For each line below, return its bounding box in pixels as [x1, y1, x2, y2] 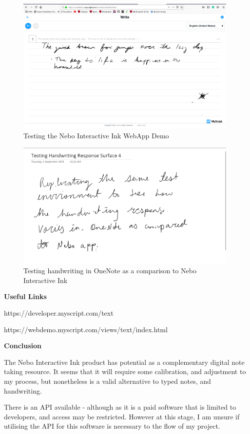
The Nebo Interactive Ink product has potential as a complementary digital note [4, 357, 245, 367]
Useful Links [4, 291, 47, 302]
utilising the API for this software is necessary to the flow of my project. [4, 421, 220, 431]
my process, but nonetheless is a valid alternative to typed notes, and [4, 376, 211, 386]
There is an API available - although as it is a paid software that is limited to [4, 402, 236, 412]
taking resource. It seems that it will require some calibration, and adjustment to [4, 366, 246, 377]
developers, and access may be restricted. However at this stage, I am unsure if [4, 411, 240, 421]
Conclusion [4, 340, 42, 351]
